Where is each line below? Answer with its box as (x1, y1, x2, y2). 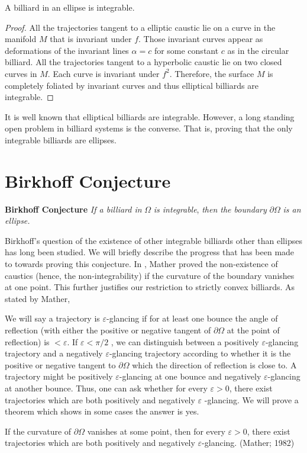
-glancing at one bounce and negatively (119, 370, 261, 383)
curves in (5, 67, 37, 79)
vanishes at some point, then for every (87, 425, 225, 437)
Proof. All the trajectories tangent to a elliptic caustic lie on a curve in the (5, 21, 276, 33)
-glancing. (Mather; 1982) (202, 436, 295, 449)
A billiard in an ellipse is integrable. (5, 1, 135, 13)
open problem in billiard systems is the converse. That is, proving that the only (5, 122, 293, 134)
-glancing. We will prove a (204, 393, 299, 406)
